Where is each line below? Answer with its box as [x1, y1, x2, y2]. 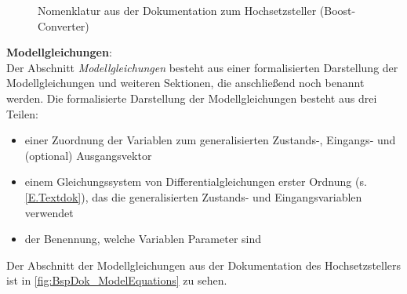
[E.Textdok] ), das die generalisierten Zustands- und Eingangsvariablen [24, 188, 362, 205]
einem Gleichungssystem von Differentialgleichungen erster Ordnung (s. [24, 173, 367, 190]
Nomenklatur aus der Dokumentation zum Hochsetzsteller [38, 2, 317, 18]
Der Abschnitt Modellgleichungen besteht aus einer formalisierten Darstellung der [6, 59, 398, 75]
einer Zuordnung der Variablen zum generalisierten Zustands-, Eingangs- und [24, 132, 396, 148]
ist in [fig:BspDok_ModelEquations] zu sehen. [6, 272, 227, 289]
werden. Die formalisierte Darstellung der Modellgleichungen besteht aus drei [6, 89, 377, 106]
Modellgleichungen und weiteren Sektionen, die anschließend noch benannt [6, 74, 365, 91]
